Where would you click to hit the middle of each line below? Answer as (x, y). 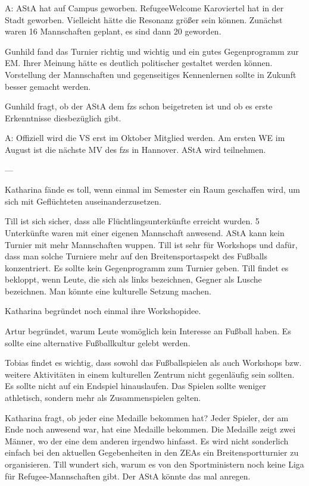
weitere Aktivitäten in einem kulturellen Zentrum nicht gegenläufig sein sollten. (150, 374)
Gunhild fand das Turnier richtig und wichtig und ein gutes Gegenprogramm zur (152, 51)
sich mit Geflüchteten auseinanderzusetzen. (83, 201)
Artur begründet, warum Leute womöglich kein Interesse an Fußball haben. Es (148, 331)
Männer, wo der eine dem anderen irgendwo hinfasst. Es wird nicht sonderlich (147, 440)
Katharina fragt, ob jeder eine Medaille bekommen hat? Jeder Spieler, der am (147, 417)
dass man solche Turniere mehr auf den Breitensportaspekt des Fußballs (136, 256)
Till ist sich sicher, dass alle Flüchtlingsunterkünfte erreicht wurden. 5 (132, 221)
